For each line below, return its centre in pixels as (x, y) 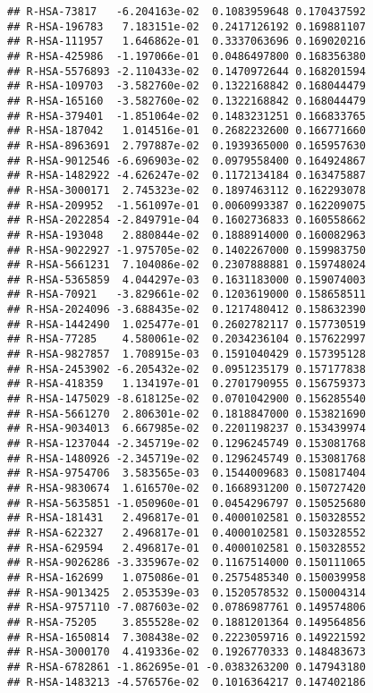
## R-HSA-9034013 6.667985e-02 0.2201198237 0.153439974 (186, 429)
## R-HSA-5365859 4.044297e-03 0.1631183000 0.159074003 (186, 279)
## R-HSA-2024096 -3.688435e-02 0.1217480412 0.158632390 (186, 310)
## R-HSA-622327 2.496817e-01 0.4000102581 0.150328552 (186, 532)
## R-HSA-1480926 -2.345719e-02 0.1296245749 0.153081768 (186, 458)
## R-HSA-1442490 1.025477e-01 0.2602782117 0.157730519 (186, 324)
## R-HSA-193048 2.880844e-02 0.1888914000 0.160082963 (186, 235)
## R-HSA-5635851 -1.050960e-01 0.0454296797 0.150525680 (186, 503)
